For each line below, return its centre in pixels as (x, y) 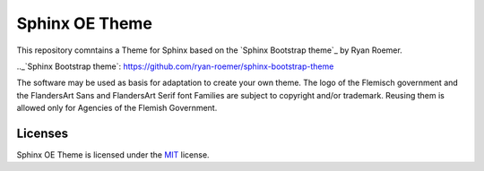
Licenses (43, 133)
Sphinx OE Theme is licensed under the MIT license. (113, 155)
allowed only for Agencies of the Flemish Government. (117, 108)
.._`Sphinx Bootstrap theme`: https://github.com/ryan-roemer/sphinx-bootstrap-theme (175, 66)
